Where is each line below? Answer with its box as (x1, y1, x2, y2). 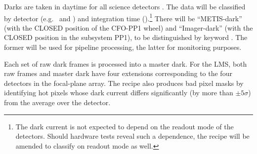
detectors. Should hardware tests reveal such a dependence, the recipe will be (15, 131, 250, 141)
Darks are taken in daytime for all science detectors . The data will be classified (4, 1, 246, 11)
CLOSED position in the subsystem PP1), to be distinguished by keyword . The (4, 32, 248, 42)
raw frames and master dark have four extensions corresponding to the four (4, 68, 232, 78)
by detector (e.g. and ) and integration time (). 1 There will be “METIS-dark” (4, 11, 242, 23)
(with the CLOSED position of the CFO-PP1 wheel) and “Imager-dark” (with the (4, 22, 253, 33)
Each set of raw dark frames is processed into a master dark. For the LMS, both (4, 58, 247, 69)
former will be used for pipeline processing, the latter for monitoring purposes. (4, 42, 242, 52)
